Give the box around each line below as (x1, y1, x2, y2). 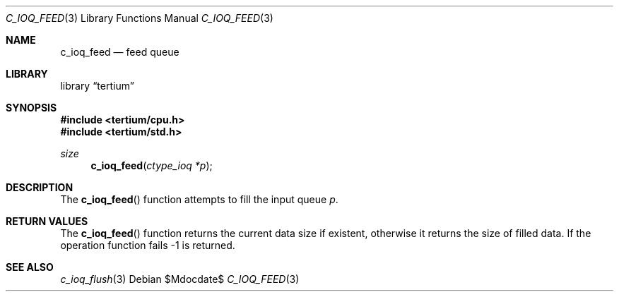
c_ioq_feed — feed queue (60, 46, 179, 58)
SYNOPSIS (6, 102, 57, 114)
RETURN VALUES (6, 215, 88, 227)
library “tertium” (60, 80, 134, 92)
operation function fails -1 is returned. (60, 239, 235, 251)
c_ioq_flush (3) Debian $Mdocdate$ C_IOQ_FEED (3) (60, 273, 300, 285)
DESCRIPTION (6, 181, 73, 193)
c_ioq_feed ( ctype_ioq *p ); (90, 159, 213, 171)
